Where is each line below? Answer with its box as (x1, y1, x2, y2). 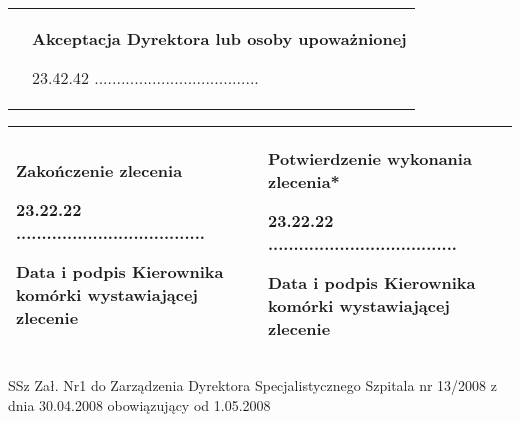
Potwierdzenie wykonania (268, 147, 472, 170)
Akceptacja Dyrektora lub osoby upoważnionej (32, 27, 407, 50)
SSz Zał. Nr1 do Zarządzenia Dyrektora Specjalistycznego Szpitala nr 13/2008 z (8, 375, 497, 395)
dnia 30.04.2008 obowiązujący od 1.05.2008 (8, 394, 271, 415)
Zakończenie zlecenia (16, 158, 183, 182)
